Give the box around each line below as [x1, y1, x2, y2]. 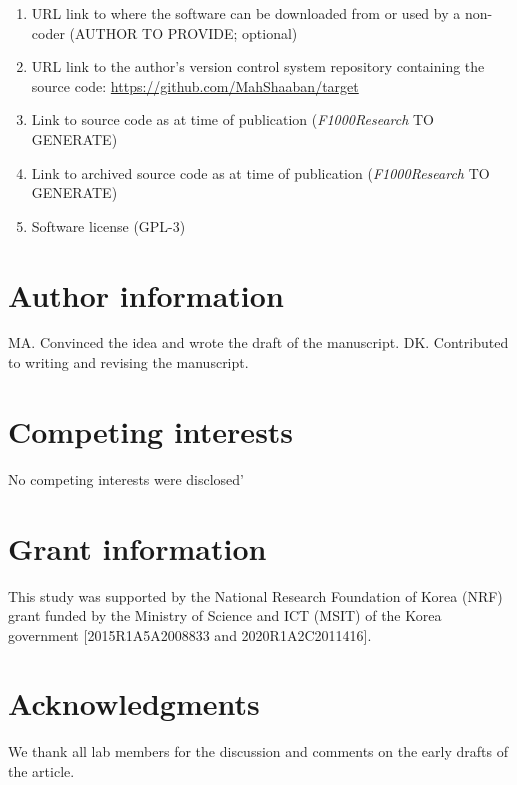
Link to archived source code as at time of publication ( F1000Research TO [31, 162, 490, 183]
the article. [8, 761, 75, 781]
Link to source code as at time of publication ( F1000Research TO [31, 109, 434, 130]
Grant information [8, 527, 267, 568]
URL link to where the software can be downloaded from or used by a [31, 3, 461, 23]
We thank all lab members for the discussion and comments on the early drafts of [8, 741, 508, 762]
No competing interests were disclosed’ [8, 468, 245, 489]
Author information [8, 274, 284, 315]
